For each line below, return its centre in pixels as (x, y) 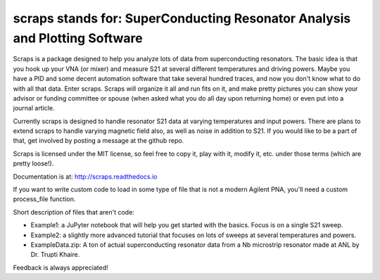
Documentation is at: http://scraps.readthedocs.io (85, 177)
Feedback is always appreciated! (61, 267)
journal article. (34, 108)
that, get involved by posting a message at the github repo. (99, 141)
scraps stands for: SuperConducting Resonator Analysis (182, 18)
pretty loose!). (33, 164)
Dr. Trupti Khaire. (55, 255)
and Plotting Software (78, 38)
